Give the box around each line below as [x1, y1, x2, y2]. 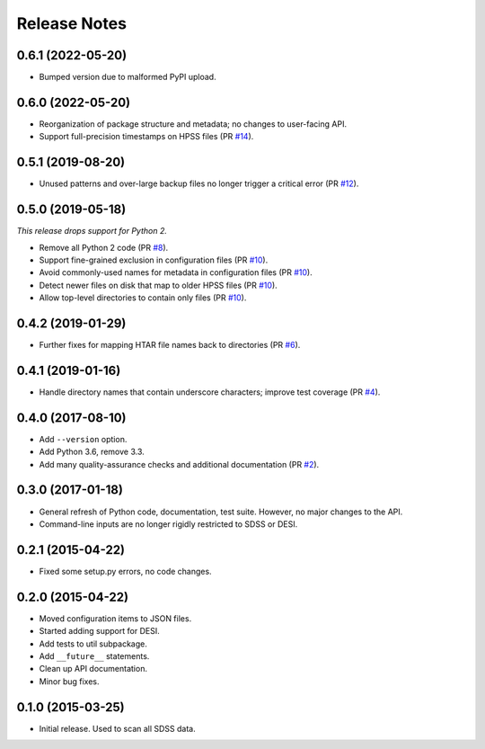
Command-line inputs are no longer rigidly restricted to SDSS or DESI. [39, 518, 298, 530]
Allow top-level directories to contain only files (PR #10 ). [39, 292, 247, 303]
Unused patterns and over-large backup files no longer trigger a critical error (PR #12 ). [39, 178, 359, 189]
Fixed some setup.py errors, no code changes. [39, 566, 212, 576]
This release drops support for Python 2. [16, 226, 168, 236]
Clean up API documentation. [39, 664, 148, 674]
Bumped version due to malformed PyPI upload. [39, 72, 216, 83]
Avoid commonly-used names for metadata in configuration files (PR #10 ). [39, 267, 313, 278]
